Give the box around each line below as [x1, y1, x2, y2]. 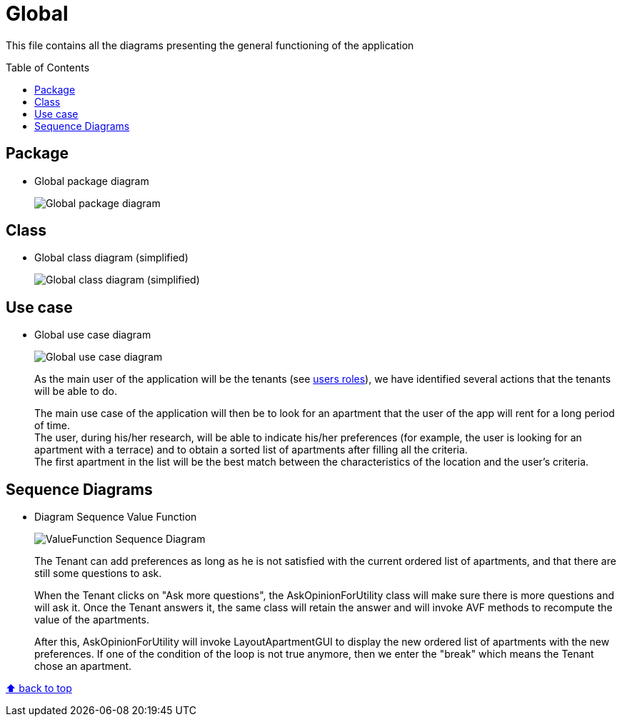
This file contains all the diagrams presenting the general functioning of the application [6, 39, 414, 51]
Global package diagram [34, 174, 149, 187]
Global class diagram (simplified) [34, 251, 189, 264]
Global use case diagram [34, 329, 151, 341]
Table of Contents [6, 61, 90, 74]
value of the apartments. [34, 613, 149, 626]
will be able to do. [34, 385, 117, 398]
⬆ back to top [6, 682, 72, 695]
